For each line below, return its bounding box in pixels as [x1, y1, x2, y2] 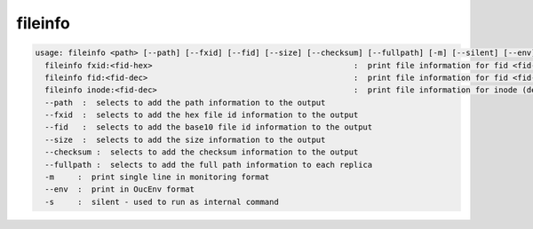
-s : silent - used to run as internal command [44, 196, 279, 207]
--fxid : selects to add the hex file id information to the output [44, 110, 359, 120]
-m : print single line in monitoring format [44, 172, 270, 182]
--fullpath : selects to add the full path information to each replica [44, 160, 373, 170]
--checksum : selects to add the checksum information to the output [44, 147, 359, 157]
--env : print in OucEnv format [44, 185, 195, 194]
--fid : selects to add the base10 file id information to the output [44, 122, 373, 132]
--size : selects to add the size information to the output [44, 134, 326, 145]
